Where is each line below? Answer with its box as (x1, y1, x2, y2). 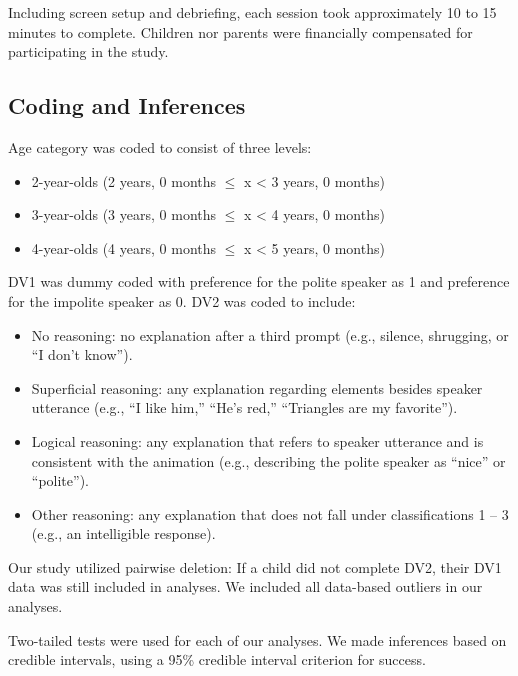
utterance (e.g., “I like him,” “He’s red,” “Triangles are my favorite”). (31, 397, 458, 418)
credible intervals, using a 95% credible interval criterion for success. (8, 649, 426, 670)
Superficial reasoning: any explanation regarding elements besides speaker (31, 377, 483, 398)
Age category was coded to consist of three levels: (8, 136, 312, 157)
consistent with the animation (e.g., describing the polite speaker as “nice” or (31, 450, 506, 471)
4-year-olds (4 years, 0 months (31, 237, 217, 258)
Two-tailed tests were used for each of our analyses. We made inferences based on (8, 629, 507, 650)
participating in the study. (8, 41, 169, 62)
